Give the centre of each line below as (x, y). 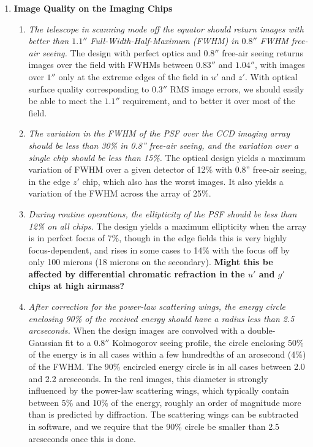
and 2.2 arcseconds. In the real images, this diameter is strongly (148, 378)
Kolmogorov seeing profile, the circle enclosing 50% (208, 342)
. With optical (271, 76)
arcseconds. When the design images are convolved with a (137, 330)
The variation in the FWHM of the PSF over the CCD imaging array (159, 133)
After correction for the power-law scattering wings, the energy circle (157, 306)
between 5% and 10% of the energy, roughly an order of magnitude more (165, 402)
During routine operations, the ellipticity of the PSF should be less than (163, 213)
